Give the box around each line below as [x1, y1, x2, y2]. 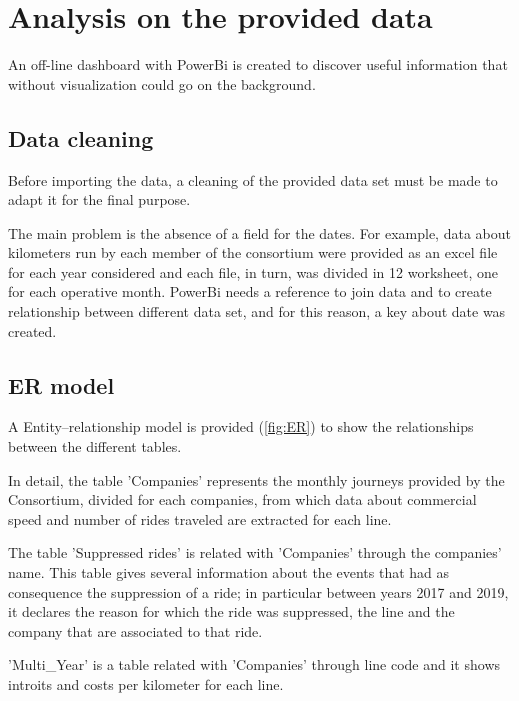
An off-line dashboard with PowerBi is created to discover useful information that [8, 54, 508, 75]
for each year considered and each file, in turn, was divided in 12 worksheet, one [8, 261, 499, 282]
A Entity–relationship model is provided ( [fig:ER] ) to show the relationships [8, 416, 474, 437]
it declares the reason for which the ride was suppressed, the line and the [8, 601, 455, 622]
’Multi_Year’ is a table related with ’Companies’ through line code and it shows [8, 654, 500, 675]
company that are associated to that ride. [8, 620, 263, 641]
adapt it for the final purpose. [8, 189, 191, 210]
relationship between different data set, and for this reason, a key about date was [8, 301, 506, 322]
